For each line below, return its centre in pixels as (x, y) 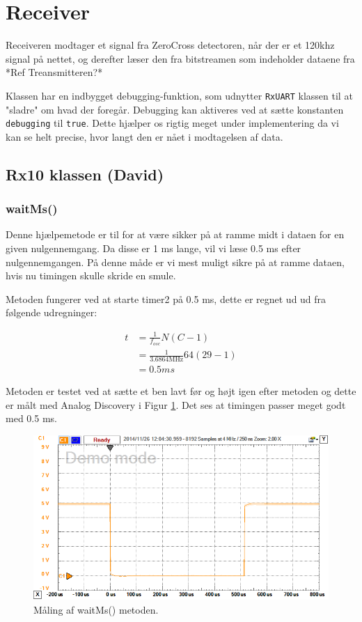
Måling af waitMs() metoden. (96, 609)
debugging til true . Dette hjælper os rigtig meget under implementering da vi (172, 123)
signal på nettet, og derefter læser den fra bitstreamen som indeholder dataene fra (180, 58)
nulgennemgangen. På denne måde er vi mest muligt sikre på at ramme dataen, (175, 262)
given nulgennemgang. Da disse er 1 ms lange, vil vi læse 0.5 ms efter (154, 248)
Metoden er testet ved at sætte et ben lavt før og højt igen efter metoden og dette (181, 391)
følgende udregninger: (52, 312)
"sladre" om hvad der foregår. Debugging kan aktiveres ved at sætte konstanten (175, 109)
